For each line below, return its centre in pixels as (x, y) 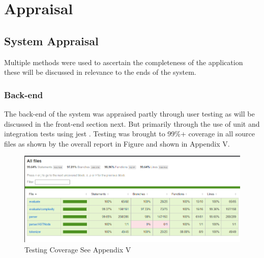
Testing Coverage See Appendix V (78, 249)
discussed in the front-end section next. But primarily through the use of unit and (132, 123)
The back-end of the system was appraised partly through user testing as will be (129, 113)
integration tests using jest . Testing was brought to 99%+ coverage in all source (129, 134)
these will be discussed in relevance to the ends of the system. (100, 72)
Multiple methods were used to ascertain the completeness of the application (124, 62)
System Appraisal (51, 40)
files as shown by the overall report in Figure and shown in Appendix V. (117, 143)
